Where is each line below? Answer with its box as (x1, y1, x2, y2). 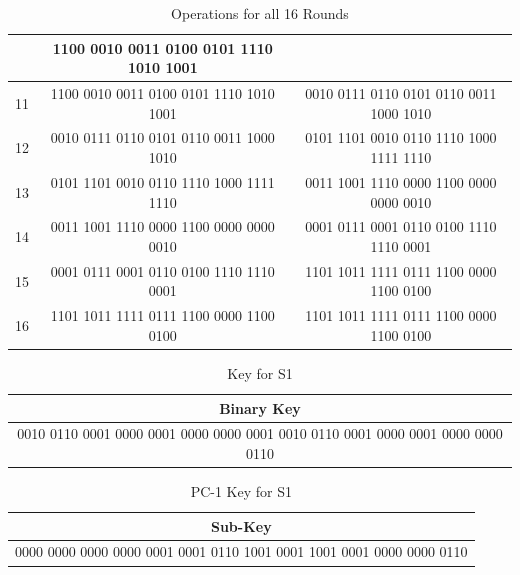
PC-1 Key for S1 (190, 481, 292, 502)
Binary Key (219, 397, 301, 418)
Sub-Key (210, 515, 272, 536)
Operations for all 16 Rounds (171, 3, 349, 23)
